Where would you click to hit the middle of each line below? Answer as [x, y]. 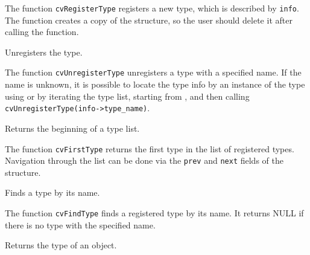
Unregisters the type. [44, 52]
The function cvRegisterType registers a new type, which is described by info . [152, 8]
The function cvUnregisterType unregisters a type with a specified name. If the [153, 72]
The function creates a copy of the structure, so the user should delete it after [149, 20]
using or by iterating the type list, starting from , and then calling [127, 96]
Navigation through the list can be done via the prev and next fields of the [144, 160]
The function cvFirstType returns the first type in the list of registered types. [150, 148]
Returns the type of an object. [61, 245]
